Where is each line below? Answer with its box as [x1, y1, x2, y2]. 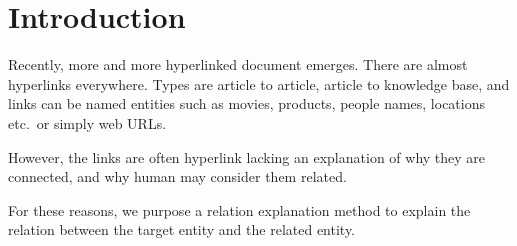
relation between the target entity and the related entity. [8, 219, 356, 240]
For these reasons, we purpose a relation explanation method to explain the [8, 199, 471, 220]
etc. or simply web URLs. [8, 112, 167, 133]
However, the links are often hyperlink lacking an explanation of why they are [8, 146, 486, 167]
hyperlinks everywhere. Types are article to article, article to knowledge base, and [8, 73, 510, 94]
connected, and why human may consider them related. [8, 166, 347, 187]
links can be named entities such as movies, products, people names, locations [8, 93, 486, 114]
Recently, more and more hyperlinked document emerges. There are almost [8, 54, 468, 75]
